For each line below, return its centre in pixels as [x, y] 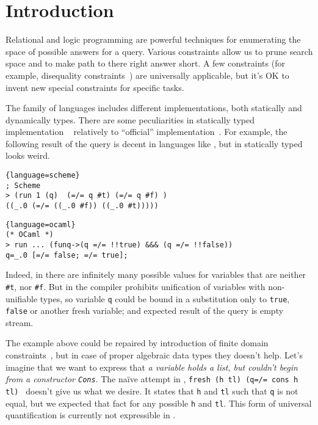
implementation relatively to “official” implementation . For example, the [146, 132]
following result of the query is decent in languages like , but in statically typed [154, 143]
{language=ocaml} [41, 224]
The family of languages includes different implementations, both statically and [154, 108]
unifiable [22, 298]
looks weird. [28, 155]
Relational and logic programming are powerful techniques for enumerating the [153, 39]
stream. [20, 322]
